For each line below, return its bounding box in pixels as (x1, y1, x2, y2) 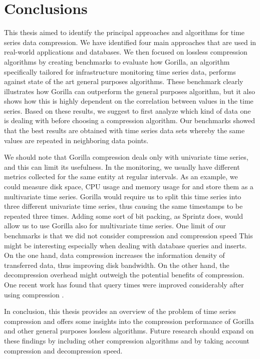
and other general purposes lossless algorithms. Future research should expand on (4, 325, 254, 336)
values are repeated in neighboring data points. (4, 135, 149, 145)
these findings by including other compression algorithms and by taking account (4, 335, 249, 345)
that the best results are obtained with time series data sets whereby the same (4, 125, 245, 136)
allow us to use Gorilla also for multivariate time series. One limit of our (4, 220, 226, 231)
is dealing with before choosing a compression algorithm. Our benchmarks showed (4, 115, 255, 126)
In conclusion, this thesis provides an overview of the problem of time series (4, 306, 236, 316)
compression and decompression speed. (4, 345, 123, 355)
